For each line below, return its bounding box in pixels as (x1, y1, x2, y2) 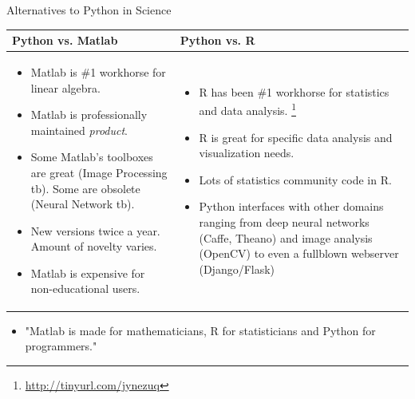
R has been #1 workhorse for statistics (199, 83, 389, 100)
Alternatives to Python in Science (6, 2, 172, 18)
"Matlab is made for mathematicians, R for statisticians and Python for (25, 322, 376, 338)
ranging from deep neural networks (199, 213, 370, 230)
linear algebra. (30, 79, 101, 96)
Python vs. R (180, 32, 255, 49)
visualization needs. (199, 144, 294, 161)
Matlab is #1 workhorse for (30, 63, 166, 80)
